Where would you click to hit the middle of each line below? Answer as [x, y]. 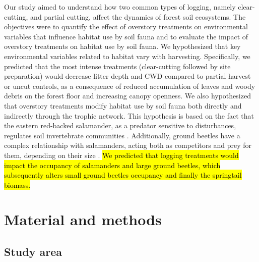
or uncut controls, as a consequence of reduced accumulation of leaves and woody [130, 86]
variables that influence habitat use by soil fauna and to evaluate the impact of [126, 36]
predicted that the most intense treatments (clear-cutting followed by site [117, 66]
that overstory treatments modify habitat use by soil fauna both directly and [123, 105]
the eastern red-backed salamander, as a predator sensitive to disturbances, [120, 125]
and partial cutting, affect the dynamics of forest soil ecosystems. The [138, 16]
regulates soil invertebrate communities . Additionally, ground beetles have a [122, 135]
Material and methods [83, 219]
